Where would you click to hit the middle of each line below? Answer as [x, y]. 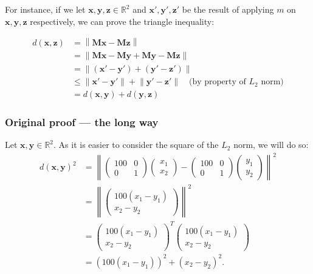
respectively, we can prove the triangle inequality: [122, 21]
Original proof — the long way [82, 122]
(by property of [218, 82]
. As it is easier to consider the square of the [136, 145]
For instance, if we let [45, 9]
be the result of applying [228, 9]
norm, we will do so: [271, 145]
